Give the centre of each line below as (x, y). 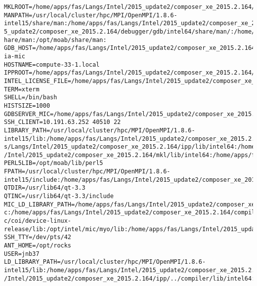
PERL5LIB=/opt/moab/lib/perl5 (54, 163)
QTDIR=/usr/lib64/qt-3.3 (45, 188)
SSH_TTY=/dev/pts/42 (38, 237)
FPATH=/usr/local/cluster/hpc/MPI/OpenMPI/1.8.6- (87, 172)
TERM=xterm (22, 89)
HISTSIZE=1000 (27, 105)
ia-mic (15, 56)
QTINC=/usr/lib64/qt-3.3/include (59, 196)
